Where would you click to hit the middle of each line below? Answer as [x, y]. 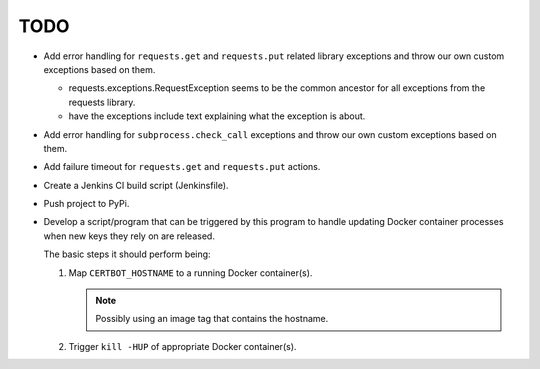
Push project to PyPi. [86, 204]
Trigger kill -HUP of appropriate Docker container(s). [182, 346]
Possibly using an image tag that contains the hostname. [212, 319]
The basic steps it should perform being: [127, 254]
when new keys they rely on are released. [129, 236]
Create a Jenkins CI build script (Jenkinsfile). [136, 185]
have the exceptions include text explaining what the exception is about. [217, 116]
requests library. [102, 102]
